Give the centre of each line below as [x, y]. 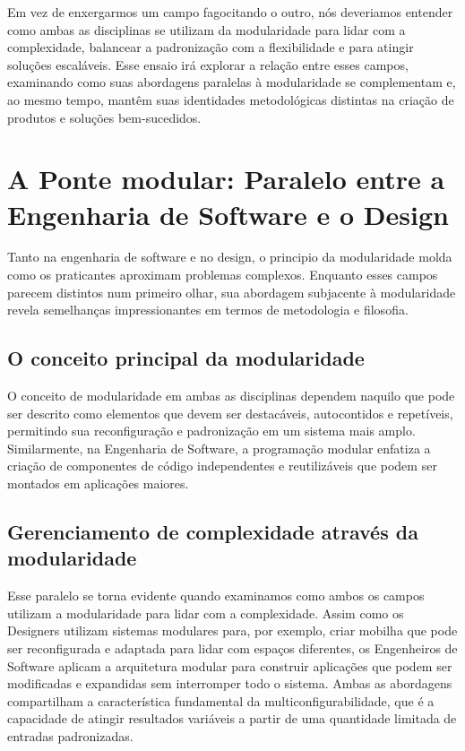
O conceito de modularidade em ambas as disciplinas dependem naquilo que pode [231, 396]
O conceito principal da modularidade [186, 358]
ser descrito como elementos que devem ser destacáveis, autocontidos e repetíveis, [230, 413]
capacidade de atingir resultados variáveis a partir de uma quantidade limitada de [232, 718]
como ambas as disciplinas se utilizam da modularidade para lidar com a [207, 29]
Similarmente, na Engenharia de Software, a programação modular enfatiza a [219, 448]
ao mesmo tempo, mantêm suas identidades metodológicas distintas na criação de [231, 99]
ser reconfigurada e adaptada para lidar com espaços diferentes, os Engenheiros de [232, 647]
